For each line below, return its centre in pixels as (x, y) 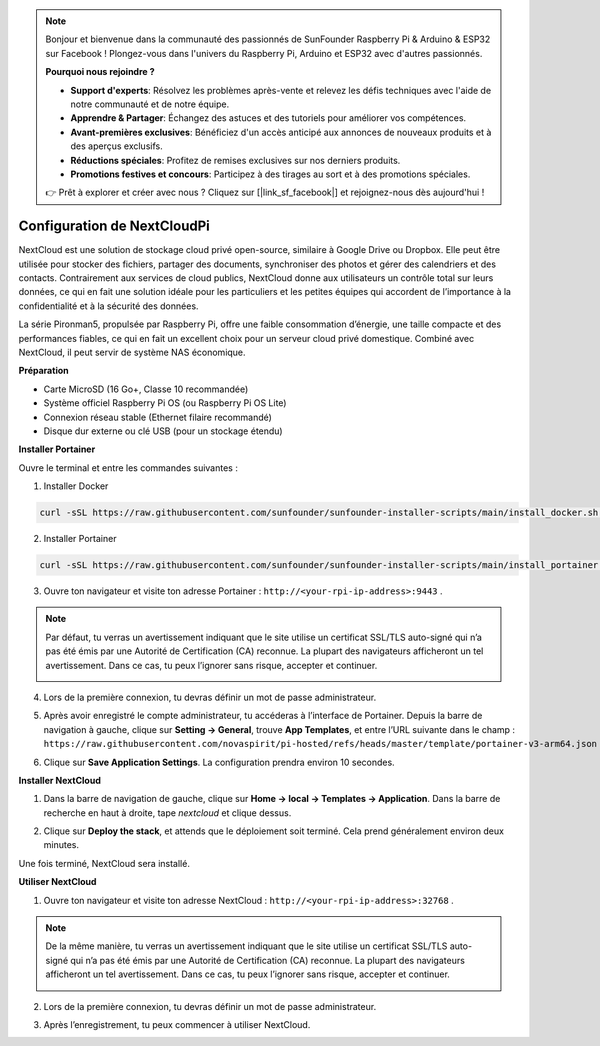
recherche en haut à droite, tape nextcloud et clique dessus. (167, 812)
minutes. (61, 845)
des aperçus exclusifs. (117, 146)
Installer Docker (76, 486)
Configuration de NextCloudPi (114, 226)
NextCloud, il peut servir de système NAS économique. (132, 352)
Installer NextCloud (60, 780)
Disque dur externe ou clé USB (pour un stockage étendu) (163, 431)
